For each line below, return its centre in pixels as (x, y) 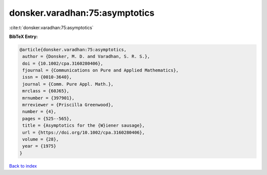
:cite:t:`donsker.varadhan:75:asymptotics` (51, 28)
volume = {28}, (41, 139)
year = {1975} (39, 146)
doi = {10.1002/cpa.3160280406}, (63, 63)
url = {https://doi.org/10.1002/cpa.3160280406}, (84, 132)
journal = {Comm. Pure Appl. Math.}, (68, 84)
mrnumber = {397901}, (48, 98)
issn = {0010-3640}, (47, 77)
